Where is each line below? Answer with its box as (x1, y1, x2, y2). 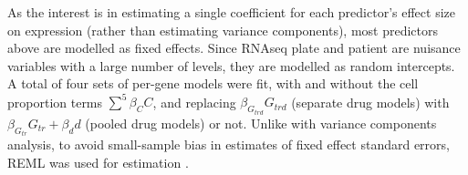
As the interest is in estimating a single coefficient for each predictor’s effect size (7, 3, 455, 21)
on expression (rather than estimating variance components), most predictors (7, 20, 439, 39)
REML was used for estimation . (7, 152, 189, 171)
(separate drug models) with (291, 92, 450, 111)
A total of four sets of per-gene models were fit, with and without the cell (7, 74, 419, 93)
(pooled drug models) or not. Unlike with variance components (85, 113, 437, 132)
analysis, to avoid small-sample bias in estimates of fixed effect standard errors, (7, 135, 450, 154)
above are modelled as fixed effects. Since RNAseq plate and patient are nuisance (7, 38, 461, 57)
